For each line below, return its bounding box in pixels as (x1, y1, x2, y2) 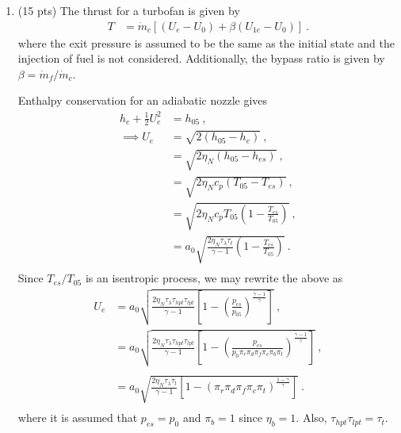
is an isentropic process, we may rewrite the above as (85, 270, 343, 286)
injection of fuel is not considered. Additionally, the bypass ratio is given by (17, 50, 385, 67)
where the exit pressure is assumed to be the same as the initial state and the (17, 34, 395, 51)
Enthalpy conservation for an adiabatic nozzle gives (17, 92, 268, 109)
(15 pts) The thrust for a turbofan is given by (17, 2, 240, 18)
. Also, (296, 409, 327, 426)
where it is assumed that (17, 409, 138, 426)
